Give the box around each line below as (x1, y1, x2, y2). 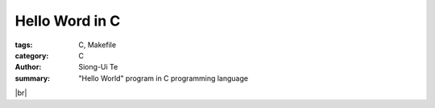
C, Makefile (78, 40, 117, 50)
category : (14, 50, 49, 60)
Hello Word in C (14, 12, 121, 30)
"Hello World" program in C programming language (78, 73, 249, 83)
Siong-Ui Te (78, 62, 118, 72)
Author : (14, 62, 42, 72)
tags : (14, 40, 33, 50)
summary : (14, 73, 51, 83)
